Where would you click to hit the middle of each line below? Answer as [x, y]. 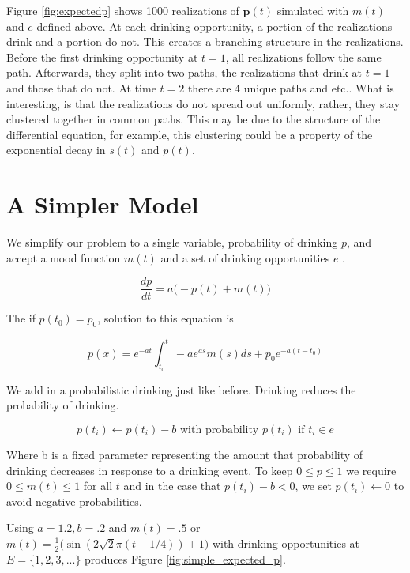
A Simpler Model [103, 204]
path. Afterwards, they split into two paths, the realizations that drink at [184, 72]
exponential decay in [56, 150]
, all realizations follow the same [303, 57]
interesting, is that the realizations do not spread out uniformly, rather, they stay [203, 103]
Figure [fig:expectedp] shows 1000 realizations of [123, 10]
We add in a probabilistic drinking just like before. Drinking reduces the [181, 389]
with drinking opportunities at [286, 543]
